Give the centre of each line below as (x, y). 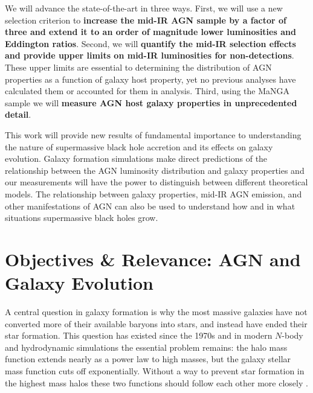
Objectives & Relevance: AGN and (153, 259)
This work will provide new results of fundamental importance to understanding (153, 134)
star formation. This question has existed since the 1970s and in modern (139, 335)
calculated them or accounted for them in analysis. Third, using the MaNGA (147, 91)
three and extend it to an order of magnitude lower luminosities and (150, 32)
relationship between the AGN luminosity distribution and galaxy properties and (155, 170)
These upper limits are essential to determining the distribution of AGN (138, 67)
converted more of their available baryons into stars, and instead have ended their (156, 323)
